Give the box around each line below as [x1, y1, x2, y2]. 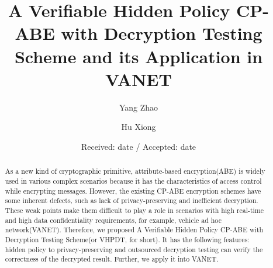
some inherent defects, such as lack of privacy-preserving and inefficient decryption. [5, 195, 258, 205]
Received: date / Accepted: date [81, 140, 196, 152]
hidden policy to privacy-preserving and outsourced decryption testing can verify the [5, 244, 263, 254]
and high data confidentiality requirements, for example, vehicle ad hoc [5, 215, 222, 225]
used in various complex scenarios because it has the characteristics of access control [5, 176, 262, 185]
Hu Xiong [121, 121, 156, 133]
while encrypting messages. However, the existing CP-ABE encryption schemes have [5, 185, 261, 195]
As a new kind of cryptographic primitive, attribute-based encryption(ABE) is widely [5, 166, 265, 176]
